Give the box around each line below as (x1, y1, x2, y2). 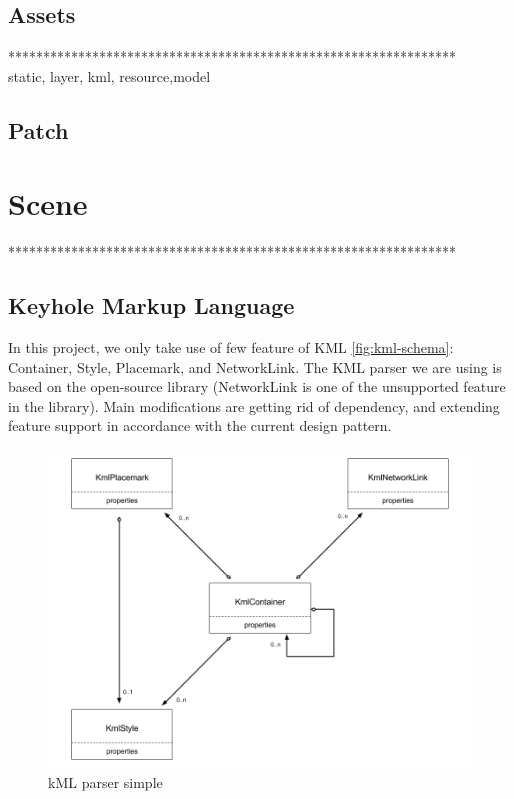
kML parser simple (48, 771, 163, 792)
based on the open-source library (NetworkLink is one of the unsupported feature (8, 376, 506, 397)
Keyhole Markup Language (8, 290, 295, 321)
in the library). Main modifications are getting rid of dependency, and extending (8, 395, 500, 416)
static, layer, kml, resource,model (8, 65, 211, 86)
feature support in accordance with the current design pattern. (8, 415, 392, 436)
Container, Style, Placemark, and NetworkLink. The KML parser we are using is (8, 356, 502, 377)
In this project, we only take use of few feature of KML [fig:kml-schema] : (8, 337, 454, 358)
